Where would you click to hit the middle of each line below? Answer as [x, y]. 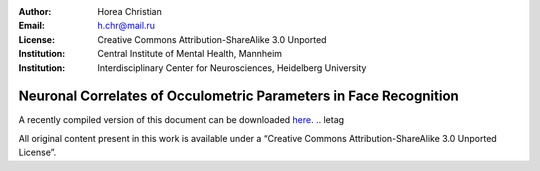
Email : [31, 26]
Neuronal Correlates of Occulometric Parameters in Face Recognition [238, 96]
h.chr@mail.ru [126, 26]
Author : [35, 11]
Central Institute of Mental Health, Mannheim [190, 54]
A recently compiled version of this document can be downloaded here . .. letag [181, 120]
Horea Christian [129, 11]
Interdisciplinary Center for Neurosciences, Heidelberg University [232, 67]
